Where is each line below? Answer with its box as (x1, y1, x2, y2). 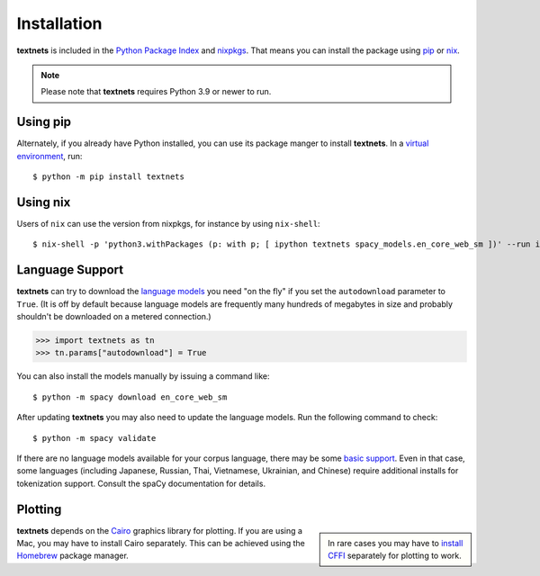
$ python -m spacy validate (32, 433, 157, 443)
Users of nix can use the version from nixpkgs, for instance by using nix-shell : (16, 218, 320, 229)
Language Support (16, 262, 124, 278)
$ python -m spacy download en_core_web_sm (32, 391, 228, 402)
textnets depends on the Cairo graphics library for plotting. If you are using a (16, 525, 303, 535)
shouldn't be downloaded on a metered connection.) (16, 311, 211, 321)
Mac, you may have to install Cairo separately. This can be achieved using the (16, 538, 305, 548)
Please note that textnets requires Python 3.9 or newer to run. (40, 86, 272, 97)
